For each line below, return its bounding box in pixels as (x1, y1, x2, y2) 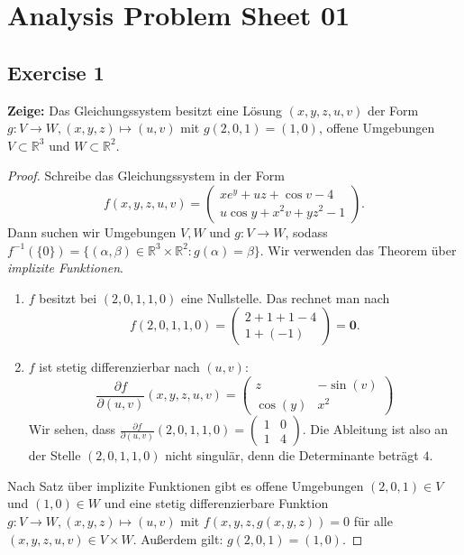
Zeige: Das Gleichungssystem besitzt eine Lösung (7, 100, 283, 119)
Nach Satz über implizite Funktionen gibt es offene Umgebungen (7, 476, 364, 495)
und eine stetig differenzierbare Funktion (104, 494, 329, 513)
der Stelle (28, 446, 81, 465)
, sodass (285, 222, 328, 241)
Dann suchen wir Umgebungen (7, 222, 177, 241)
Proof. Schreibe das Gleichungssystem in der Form (7, 166, 285, 185)
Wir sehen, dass (28, 420, 116, 439)
